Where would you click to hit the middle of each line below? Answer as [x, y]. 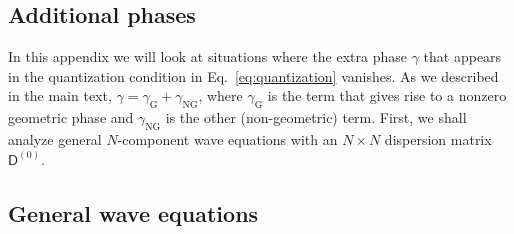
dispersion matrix [438, 138]
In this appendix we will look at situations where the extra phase [207, 56]
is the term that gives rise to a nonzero [387, 95]
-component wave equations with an [227, 138]
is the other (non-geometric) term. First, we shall [316, 117]
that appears [462, 56]
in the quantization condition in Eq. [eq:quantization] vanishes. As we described [253, 75]
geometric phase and [71, 117]
